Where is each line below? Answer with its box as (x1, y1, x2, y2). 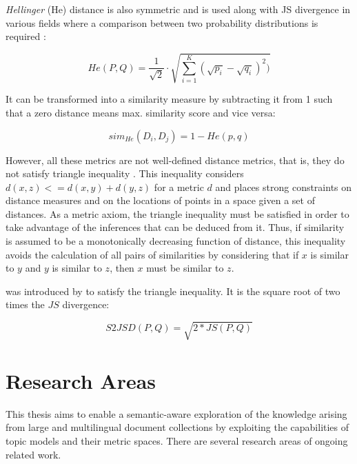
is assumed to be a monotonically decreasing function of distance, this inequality (6, 234, 346, 248)
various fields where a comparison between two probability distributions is (6, 15, 318, 30)
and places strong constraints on (215, 179, 352, 194)
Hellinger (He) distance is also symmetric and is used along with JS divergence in (6, 2, 351, 16)
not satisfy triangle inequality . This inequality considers (6, 166, 244, 181)
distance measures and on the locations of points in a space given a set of (6, 193, 315, 208)
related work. (6, 447, 61, 461)
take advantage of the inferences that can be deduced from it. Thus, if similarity (6, 220, 345, 234)
